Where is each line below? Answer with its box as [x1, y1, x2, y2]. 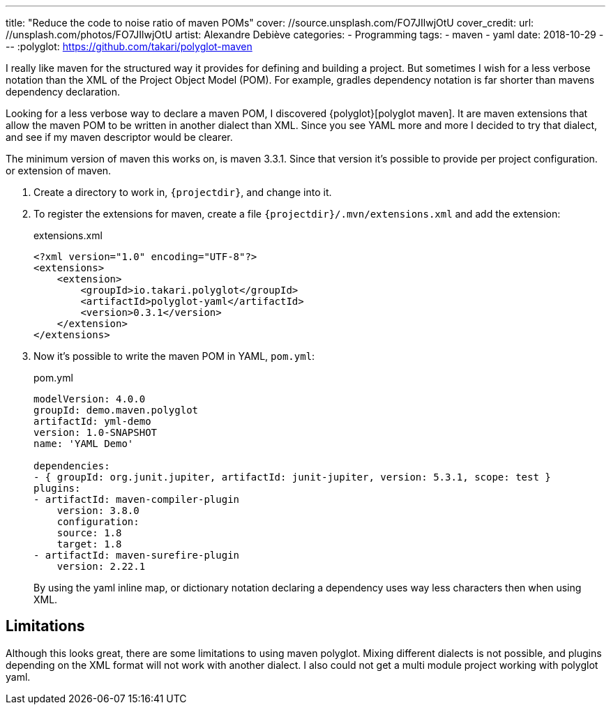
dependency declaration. [6, 86, 121, 98]
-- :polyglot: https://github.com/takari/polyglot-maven [6, 40, 252, 52]
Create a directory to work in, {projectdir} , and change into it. [33, 186, 332, 198]
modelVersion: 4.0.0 [33, 393, 146, 405]
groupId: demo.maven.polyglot [33, 405, 199, 416]
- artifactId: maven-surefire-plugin [33, 550, 240, 561]
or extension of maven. [6, 165, 112, 176]
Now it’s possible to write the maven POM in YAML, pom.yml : [33, 350, 315, 362]
